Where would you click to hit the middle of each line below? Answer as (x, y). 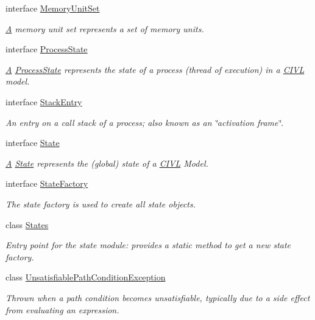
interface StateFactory (47, 183)
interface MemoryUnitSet (53, 8)
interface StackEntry (44, 101)
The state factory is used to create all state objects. (101, 203)
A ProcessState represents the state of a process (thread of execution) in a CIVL (155, 69)
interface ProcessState (47, 49)
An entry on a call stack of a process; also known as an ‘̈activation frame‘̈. (145, 122)
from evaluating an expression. (62, 309)
